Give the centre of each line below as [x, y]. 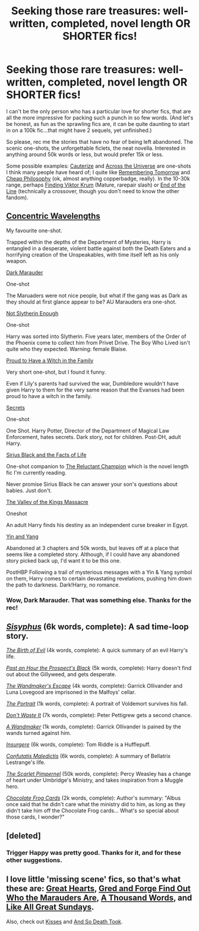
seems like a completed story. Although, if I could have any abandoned [93, 554]
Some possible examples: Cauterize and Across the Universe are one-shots [99, 166]
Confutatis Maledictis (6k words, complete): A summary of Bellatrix [89, 756]
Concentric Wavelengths [53, 216]
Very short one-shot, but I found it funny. [56, 372]
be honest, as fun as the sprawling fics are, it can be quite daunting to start [98, 124]
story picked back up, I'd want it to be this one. [64, 560]
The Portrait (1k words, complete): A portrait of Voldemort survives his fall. [97, 704]
